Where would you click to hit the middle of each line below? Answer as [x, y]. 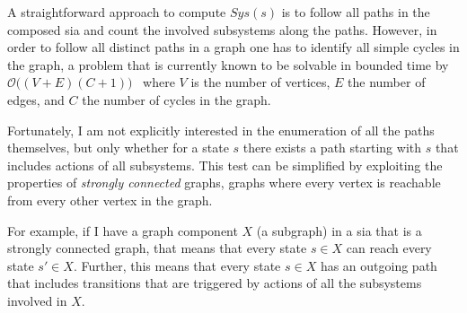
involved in [37, 300]
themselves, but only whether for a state [118, 148]
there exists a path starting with [332, 148]
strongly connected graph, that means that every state [157, 248]
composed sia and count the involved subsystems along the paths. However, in [222, 29]
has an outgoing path [379, 265]
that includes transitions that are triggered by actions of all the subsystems [215, 283]
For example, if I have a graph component [123, 230]
